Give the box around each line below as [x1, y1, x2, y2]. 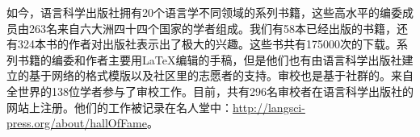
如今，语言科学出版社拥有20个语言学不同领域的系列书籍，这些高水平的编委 [6, 4, 402, 20]
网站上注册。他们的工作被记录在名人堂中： [6, 98, 233, 115]
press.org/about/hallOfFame [6, 114, 147, 131]
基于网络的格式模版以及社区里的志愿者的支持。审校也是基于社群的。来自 [28, 67, 414, 84]
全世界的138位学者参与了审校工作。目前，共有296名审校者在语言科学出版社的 [6, 82, 414, 99]
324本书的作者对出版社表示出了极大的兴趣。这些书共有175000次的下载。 [17, 35, 397, 52]
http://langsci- [233, 98, 305, 115]
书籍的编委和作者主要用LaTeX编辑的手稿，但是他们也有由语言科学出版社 [17, 51, 402, 68]
